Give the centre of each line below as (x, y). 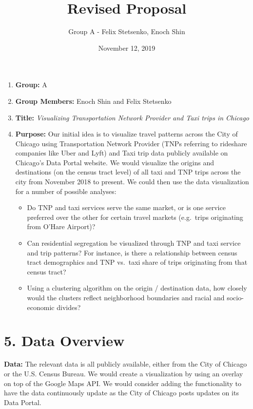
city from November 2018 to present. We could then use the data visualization (132, 182)
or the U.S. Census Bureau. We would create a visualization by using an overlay (124, 373)
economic (41, 307)
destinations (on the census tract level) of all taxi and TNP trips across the (128, 172)
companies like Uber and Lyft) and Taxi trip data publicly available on (122, 153)
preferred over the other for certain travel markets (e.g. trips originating (135, 217)
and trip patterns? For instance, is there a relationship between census (132, 252)
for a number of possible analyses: (66, 191)
